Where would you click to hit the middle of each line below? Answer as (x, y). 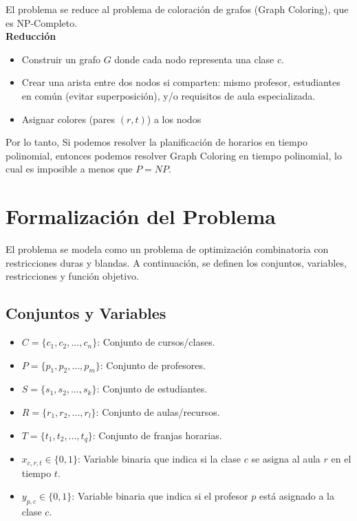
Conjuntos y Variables (86, 313)
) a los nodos (174, 119)
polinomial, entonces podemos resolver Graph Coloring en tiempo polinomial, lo (174, 155)
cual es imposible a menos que (69, 169)
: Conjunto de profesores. (153, 365)
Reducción (31, 36)
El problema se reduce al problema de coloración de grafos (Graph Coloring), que (177, 9)
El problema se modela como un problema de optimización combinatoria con (167, 249)
